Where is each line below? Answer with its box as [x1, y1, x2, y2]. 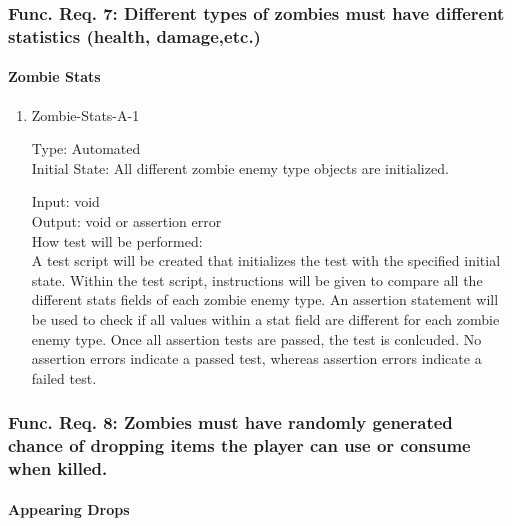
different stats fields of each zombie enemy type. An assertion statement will [31, 289, 499, 310]
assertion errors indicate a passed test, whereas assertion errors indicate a [31, 348, 482, 369]
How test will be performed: [31, 230, 203, 251]
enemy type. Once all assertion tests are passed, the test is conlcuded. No [31, 328, 482, 349]
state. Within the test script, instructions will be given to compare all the [31, 269, 483, 290]
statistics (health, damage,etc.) [8, 23, 261, 48]
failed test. [31, 367, 97, 388]
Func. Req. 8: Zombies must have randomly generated [8, 410, 453, 435]
